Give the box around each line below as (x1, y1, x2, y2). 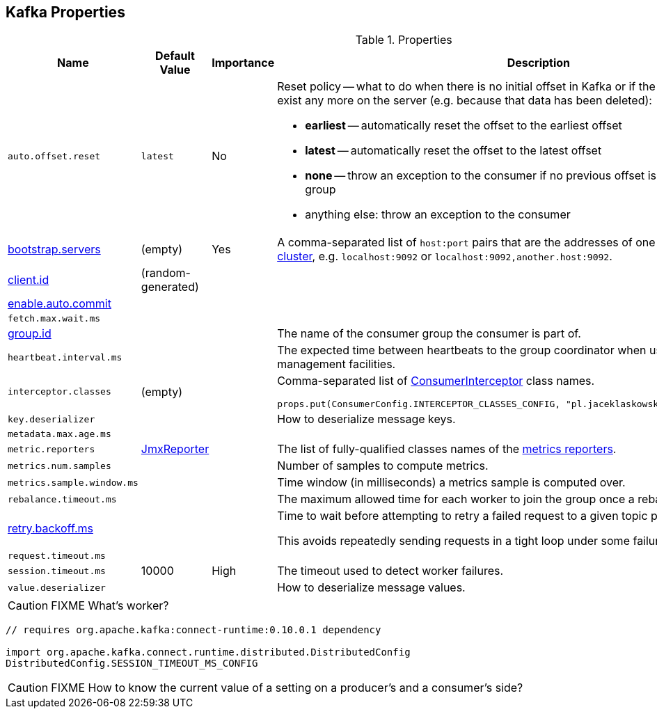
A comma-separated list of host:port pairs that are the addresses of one (277, 235, 656, 250)
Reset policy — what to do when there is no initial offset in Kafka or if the (277, 79, 656, 94)
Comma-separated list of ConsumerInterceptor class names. (277, 374, 595, 388)
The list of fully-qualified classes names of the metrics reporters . (277, 442, 617, 457)
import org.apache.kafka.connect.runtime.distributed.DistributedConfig (6, 646, 411, 658)
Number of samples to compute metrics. (277, 459, 489, 473)
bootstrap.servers (8, 242, 101, 257)
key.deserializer (8, 413, 95, 425)
